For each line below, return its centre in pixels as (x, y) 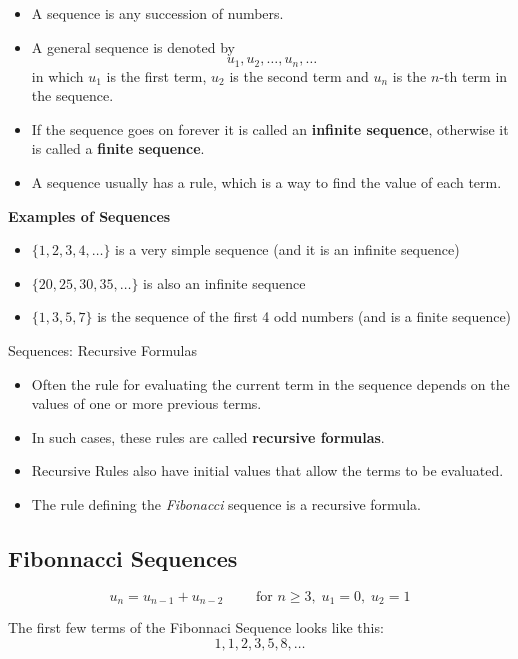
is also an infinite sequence (224, 282)
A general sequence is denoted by (133, 46)
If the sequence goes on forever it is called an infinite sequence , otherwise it (270, 128)
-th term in (473, 75)
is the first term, (156, 75)
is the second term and (299, 75)
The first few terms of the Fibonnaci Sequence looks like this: (196, 627)
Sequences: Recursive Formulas (102, 349)
